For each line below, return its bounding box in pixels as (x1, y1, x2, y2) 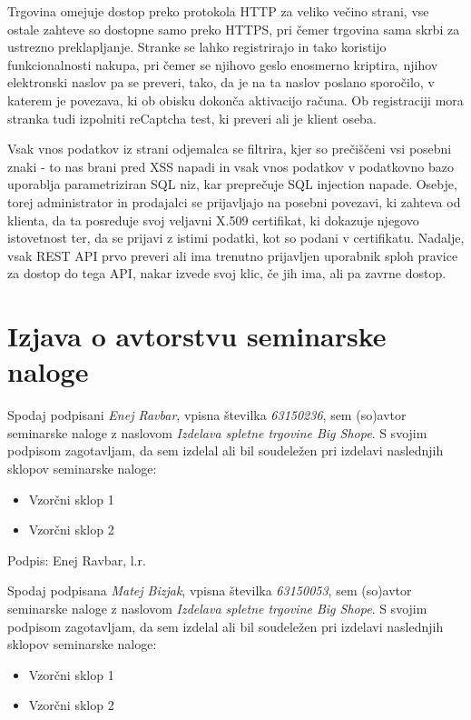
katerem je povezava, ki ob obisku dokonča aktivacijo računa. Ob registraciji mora (7, 90, 464, 109)
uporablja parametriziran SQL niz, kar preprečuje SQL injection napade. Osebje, (7, 175, 457, 194)
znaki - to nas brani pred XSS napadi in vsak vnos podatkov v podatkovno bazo (7, 156, 454, 175)
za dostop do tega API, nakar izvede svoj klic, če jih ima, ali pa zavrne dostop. (7, 264, 446, 283)
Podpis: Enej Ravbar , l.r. (7, 550, 146, 569)
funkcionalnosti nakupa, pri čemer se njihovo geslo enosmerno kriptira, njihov (7, 55, 438, 74)
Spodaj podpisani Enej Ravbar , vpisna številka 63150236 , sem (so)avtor (7, 405, 407, 425)
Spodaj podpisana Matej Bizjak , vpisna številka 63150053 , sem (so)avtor (7, 581, 412, 600)
